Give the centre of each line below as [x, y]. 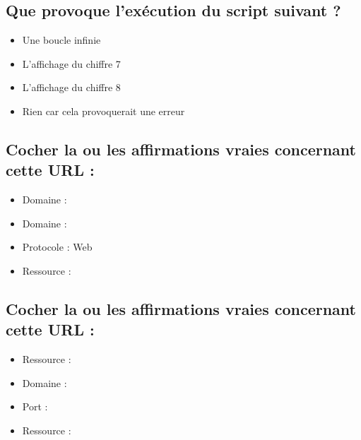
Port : [35, 406]
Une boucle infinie [61, 40]
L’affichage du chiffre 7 [71, 63]
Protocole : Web [57, 247]
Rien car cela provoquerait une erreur [103, 111]
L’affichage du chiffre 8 [71, 87]
